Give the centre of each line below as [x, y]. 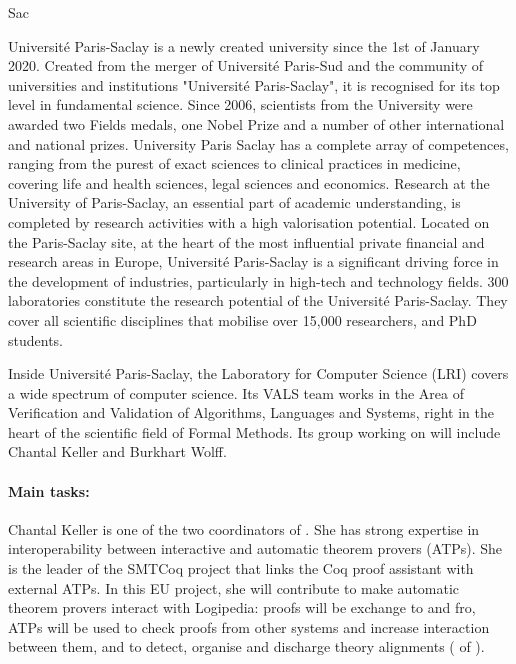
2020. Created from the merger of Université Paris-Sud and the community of [246, 65]
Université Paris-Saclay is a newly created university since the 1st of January [244, 45]
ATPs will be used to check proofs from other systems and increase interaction [249, 626]
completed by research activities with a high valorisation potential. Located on [249, 221]
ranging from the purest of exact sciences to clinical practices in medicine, [234, 163]
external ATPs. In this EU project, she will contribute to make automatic [234, 587]
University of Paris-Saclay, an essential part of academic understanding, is [234, 202]
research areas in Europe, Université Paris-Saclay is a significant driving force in [253, 261]
